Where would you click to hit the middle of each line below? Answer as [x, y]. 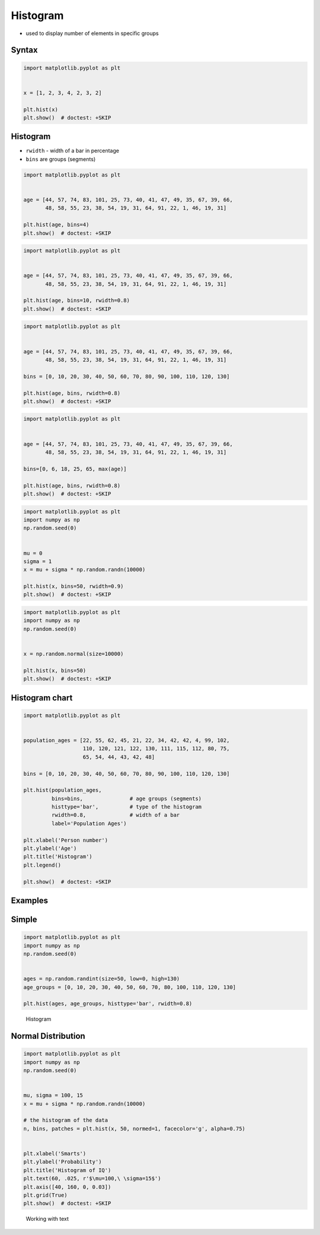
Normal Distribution [48, 1036]
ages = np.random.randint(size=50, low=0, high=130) [102, 979]
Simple [24, 920]
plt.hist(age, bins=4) [56, 225]
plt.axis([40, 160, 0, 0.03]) [67, 1187]
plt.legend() [42, 865]
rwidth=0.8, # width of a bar [116, 815]
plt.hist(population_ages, [63, 790]
